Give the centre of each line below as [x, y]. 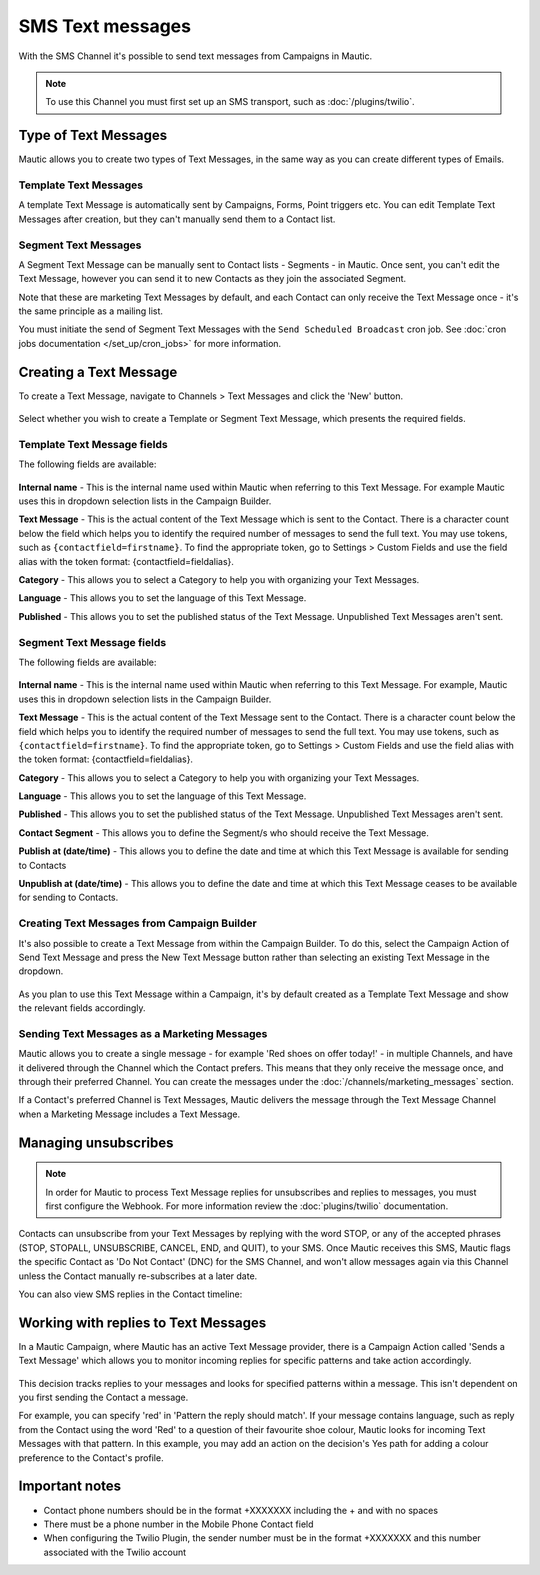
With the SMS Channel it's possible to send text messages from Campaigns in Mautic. [195, 56]
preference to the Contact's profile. [91, 1457]
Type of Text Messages [93, 135]
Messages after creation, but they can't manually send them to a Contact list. [177, 219]
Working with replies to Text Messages [142, 1322]
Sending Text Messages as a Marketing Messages [143, 1033]
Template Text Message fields [93, 444]
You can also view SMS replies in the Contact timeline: [130, 1294]
